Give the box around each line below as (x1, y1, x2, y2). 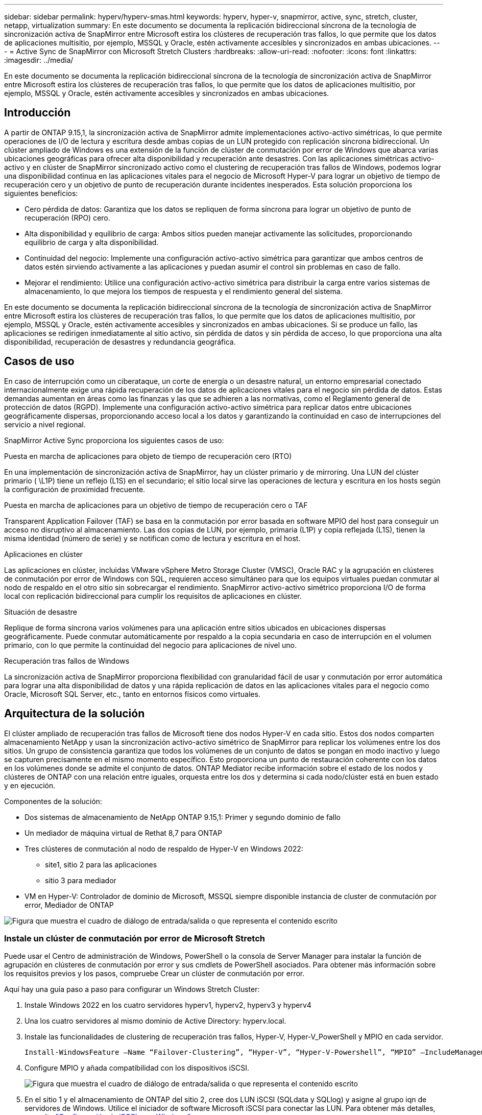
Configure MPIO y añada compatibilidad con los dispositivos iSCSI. (25, 1063, 249, 1073)
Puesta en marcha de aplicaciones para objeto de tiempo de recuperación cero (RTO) (4, 451, 292, 460)
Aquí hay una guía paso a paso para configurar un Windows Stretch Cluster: (4, 985, 260, 994)
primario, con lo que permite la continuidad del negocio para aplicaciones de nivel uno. (4, 640, 297, 649)
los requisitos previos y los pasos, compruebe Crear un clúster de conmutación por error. (4, 969, 305, 978)
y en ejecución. (4, 781, 56, 790)
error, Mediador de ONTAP (25, 900, 114, 909)
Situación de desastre (4, 607, 77, 616)
